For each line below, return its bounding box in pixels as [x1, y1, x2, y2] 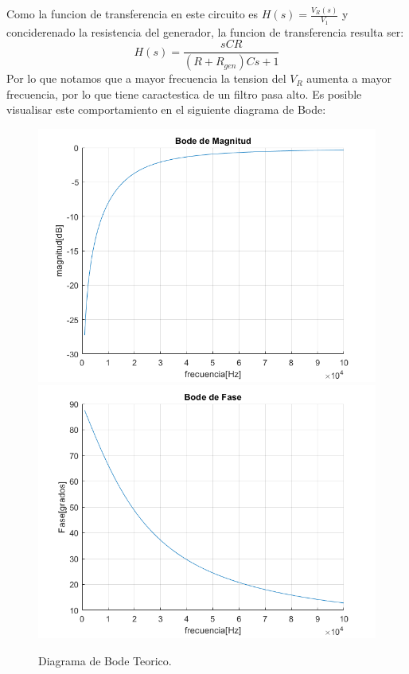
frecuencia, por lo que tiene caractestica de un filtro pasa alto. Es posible [6, 85, 362, 102]
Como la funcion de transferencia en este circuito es [6, 6, 259, 22]
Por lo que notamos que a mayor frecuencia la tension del [6, 70, 286, 87]
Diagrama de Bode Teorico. [38, 653, 172, 669]
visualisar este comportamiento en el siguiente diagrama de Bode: [6, 101, 326, 118]
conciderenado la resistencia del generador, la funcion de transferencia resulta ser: [6, 23, 404, 40]
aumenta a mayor [306, 70, 391, 87]
